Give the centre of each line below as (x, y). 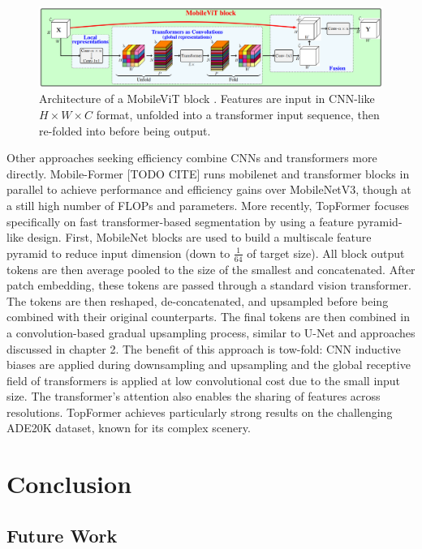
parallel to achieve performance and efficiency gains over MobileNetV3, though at (209, 189)
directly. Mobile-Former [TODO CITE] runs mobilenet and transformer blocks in (208, 173)
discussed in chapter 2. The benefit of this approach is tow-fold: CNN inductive (204, 348)
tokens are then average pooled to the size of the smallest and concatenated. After (211, 269)
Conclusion (69, 484)
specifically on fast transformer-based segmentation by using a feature (180, 221)
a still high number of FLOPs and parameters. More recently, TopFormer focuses (208, 205)
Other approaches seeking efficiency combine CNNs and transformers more (192, 158)
